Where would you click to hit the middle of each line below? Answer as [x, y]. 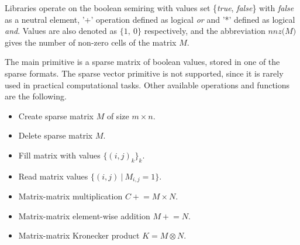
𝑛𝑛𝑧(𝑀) [282, 32]
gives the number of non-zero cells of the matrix [91, 42]
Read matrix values [53, 176]
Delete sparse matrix [56, 135]
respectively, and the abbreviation [205, 31]
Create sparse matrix [56, 115]
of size [118, 115]
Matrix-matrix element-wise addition [84, 215]
